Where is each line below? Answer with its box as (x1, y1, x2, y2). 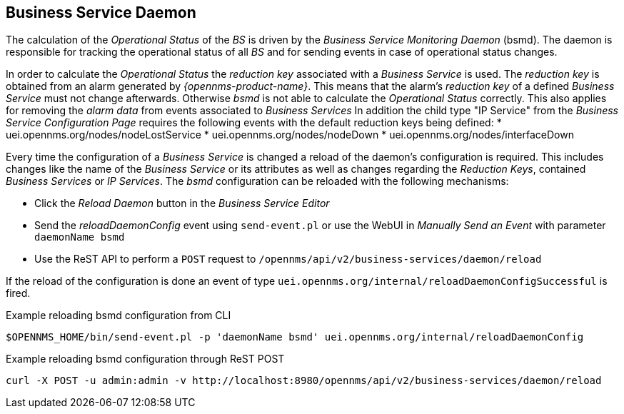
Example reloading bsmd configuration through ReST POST (6, 353, 285, 365)
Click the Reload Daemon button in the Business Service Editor (34, 197, 330, 210)
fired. (6, 287, 31, 300)
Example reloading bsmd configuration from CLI (6, 309, 231, 322)
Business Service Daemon (6, 4, 196, 21)
